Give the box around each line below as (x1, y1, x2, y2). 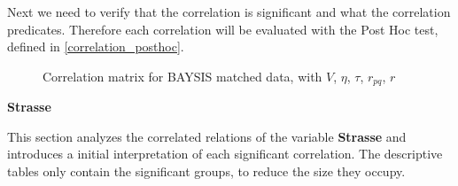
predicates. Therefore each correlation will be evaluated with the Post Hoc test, (7, 19, 439, 38)
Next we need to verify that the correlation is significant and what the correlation (7, 3, 451, 20)
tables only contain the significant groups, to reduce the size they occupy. (7, 162, 406, 181)
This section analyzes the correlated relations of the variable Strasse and (7, 127, 407, 145)
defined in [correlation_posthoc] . (7, 37, 184, 56)
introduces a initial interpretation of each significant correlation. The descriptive (7, 144, 443, 163)
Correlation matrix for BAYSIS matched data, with (43, 66, 322, 85)
